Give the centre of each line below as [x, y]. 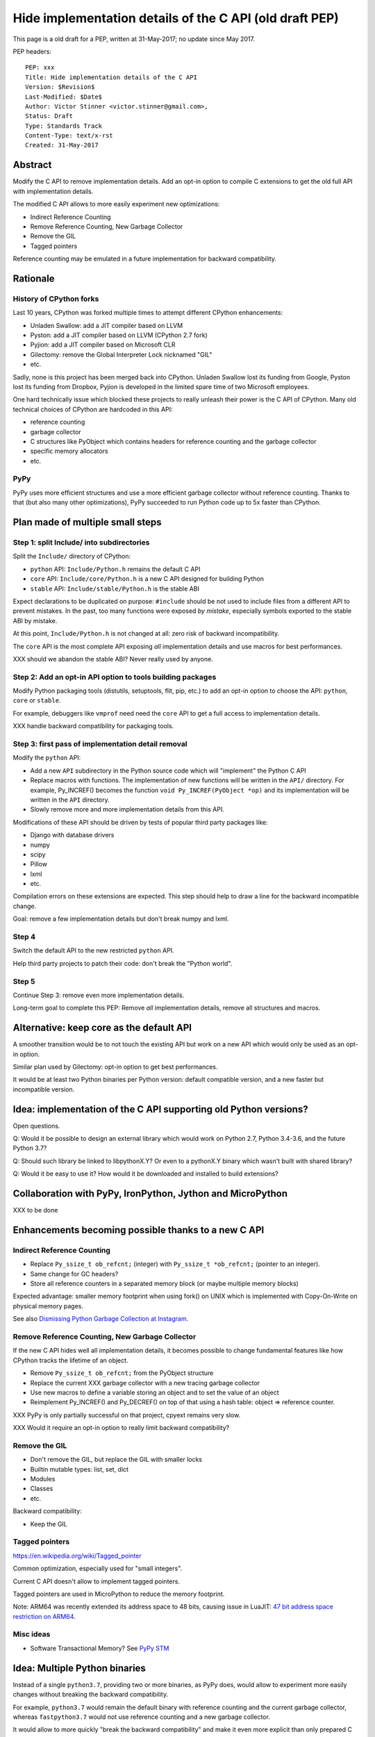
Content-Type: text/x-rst [69, 136]
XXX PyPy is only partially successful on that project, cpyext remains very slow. [127, 1415]
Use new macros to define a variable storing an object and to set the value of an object [155, 1392]
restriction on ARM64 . [44, 1616]
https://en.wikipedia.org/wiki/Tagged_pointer [77, 1556]
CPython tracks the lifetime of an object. [70, 1360]
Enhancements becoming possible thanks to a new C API [139, 1230]
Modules [43, 1479]
